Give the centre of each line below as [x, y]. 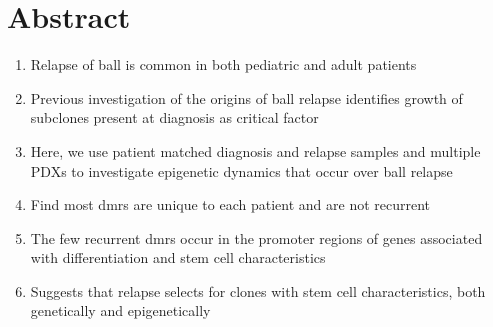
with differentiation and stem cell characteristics [178, 257]
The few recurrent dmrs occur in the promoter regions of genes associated [256, 237]
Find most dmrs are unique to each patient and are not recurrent [230, 204]
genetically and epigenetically [120, 310]
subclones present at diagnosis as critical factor [174, 117]
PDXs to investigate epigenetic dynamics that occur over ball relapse [241, 170]
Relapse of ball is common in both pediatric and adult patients [223, 64]
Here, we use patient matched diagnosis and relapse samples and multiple [255, 150]
